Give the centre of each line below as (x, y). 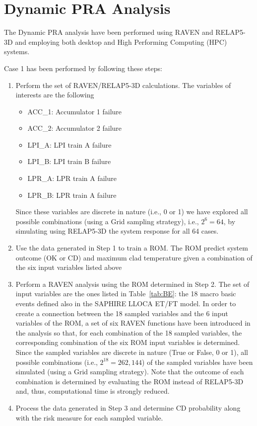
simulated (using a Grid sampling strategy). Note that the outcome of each (130, 372)
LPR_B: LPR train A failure (72, 195)
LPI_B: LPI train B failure (69, 161)
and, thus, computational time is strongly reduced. (93, 391)
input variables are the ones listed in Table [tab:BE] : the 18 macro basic (126, 294)
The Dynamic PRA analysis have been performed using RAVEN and (109, 32)
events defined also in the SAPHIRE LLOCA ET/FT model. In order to (126, 303)
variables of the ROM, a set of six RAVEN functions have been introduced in (133, 323)
